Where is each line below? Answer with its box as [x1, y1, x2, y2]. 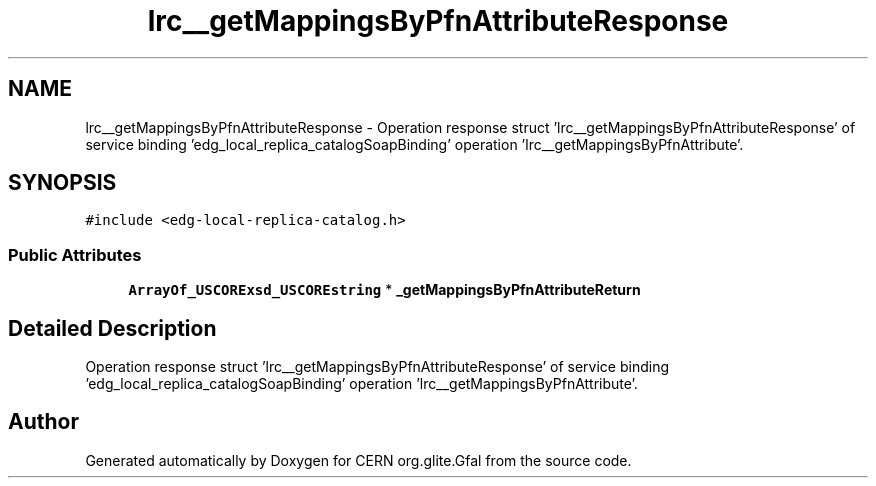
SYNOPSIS [8, 170, 117, 196]
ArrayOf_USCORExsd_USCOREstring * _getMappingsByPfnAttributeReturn [128, 281, 641, 299]
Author [8, 409, 79, 435]
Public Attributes [8, 244, 142, 265]
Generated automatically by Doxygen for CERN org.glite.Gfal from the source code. [85, 451, 632, 469]
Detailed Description [8, 315, 217, 341]
